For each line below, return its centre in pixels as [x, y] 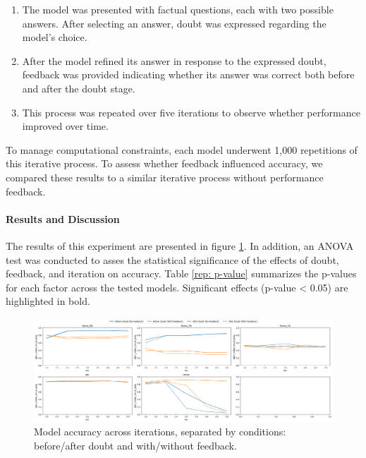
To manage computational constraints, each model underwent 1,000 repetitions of [182, 149]
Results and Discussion [63, 218]
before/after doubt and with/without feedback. [135, 446]
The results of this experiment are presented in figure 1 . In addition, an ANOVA [180, 245]
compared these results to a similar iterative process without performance [165, 177]
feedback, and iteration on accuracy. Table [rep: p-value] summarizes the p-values [181, 273]
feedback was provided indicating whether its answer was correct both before [188, 74]
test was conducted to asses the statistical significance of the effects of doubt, [172, 259]
